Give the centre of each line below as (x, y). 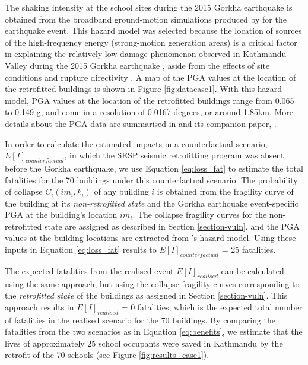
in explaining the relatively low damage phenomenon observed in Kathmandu (146, 54)
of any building (121, 191)
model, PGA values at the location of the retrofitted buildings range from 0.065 (150, 100)
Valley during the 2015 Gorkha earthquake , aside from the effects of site (137, 65)
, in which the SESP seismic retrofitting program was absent (174, 155)
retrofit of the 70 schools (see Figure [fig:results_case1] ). (107, 355)
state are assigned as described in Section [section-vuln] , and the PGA (172, 226)
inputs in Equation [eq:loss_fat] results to (81, 250)
